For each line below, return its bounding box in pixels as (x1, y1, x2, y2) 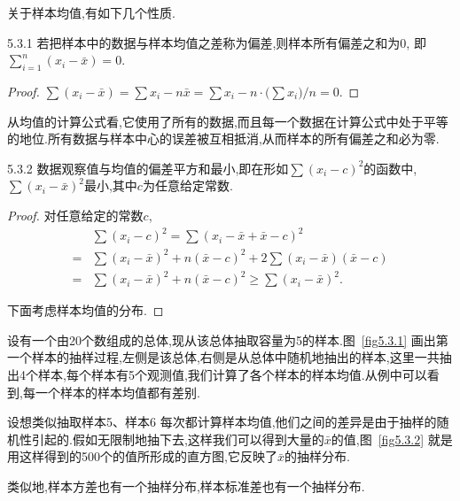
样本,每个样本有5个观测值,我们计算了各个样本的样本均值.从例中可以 (37, 365, 427, 383)
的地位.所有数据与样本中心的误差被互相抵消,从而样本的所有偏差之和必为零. (7, 129, 440, 148)
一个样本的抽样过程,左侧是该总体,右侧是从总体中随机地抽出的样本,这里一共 (7, 348, 440, 366)
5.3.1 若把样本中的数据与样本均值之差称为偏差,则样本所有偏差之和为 (7, 33, 401, 51)
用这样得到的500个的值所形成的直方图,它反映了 (7, 447, 277, 466)
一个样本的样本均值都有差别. (35, 382, 200, 401)
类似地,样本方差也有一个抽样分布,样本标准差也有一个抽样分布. (7, 476, 365, 495)
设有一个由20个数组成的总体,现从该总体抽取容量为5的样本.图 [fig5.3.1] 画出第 (7, 330, 448, 349)
